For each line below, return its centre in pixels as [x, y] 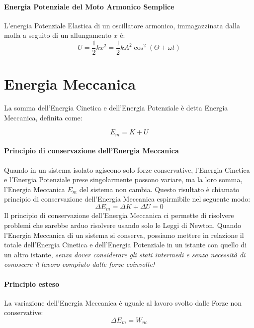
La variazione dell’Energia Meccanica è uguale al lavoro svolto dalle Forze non [123, 302]
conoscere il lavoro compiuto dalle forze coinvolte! [80, 264]
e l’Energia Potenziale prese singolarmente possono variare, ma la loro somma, [123, 179]
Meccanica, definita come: [43, 117]
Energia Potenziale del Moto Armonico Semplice [89, 6]
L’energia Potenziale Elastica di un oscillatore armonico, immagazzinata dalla [122, 25]
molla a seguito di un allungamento [58, 35]
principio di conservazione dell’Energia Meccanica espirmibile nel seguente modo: [127, 199]
